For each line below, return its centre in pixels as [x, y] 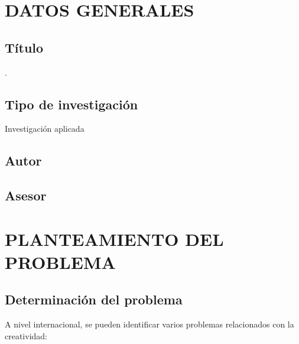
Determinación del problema [94, 299]
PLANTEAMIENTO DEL [114, 238]
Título [24, 47]
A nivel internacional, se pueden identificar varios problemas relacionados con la [149, 324]
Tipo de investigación [71, 104]
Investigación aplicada [45, 129]
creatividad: [26, 335]
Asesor [26, 195]
